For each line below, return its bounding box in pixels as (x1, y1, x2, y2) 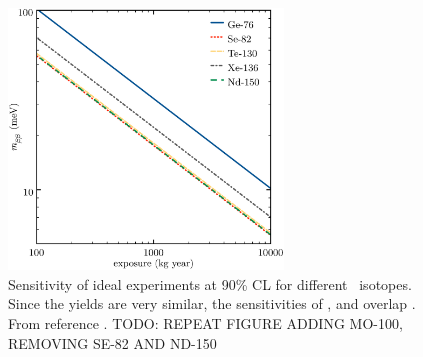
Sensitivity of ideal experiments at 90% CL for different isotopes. (8, 273, 412, 294)
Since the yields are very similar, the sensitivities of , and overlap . (8, 293, 416, 314)
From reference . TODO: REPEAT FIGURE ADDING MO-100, (8, 312, 403, 333)
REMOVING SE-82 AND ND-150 (8, 332, 217, 353)
